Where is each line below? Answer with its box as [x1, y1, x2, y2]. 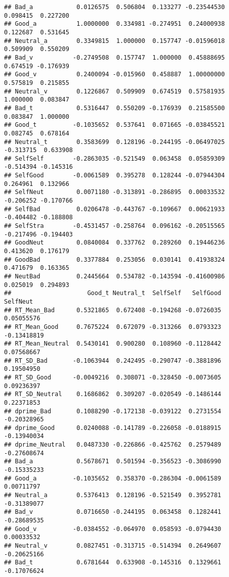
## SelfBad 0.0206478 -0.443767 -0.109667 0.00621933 [4, 205, 225, 213]
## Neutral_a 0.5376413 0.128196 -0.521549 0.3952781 [4, 492, 221, 499]
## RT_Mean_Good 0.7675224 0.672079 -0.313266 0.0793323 [4, 323, 221, 330]
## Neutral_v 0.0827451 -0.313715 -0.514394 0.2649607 [4, 542, 221, 549]
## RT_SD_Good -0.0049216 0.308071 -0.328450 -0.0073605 [4, 373, 221, 381]
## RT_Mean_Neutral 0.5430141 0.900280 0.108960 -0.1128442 [4, 340, 221, 348]
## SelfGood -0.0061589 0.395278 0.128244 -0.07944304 [4, 172, 225, 179]
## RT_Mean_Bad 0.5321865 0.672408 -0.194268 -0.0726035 [4, 306, 221, 314]
